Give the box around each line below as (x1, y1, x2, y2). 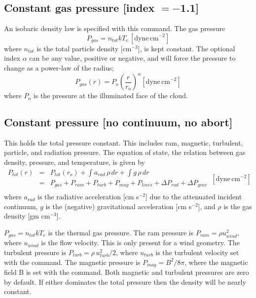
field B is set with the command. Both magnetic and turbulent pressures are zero (4, 267, 249, 277)
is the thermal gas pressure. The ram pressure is (48, 227, 194, 237)
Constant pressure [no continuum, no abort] (4, 114, 233, 130)
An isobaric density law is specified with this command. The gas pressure (4, 23, 225, 34)
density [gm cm (4, 211, 50, 221)
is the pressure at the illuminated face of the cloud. (33, 90, 188, 101)
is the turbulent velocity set (155, 247, 239, 258)
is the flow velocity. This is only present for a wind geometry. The (41, 237, 240, 248)
